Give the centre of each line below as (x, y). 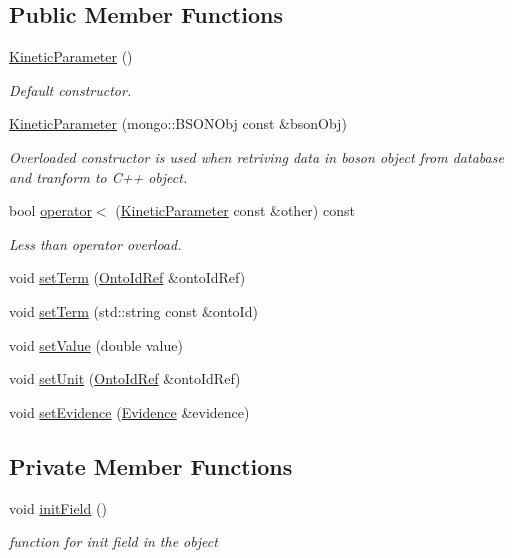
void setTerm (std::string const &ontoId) (133, 310)
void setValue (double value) (96, 344)
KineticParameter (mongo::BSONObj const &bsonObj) (178, 123)
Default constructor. (70, 89)
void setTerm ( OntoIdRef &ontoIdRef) (127, 277)
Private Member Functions (151, 465)
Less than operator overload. (95, 243)
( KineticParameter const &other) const (235, 210)
